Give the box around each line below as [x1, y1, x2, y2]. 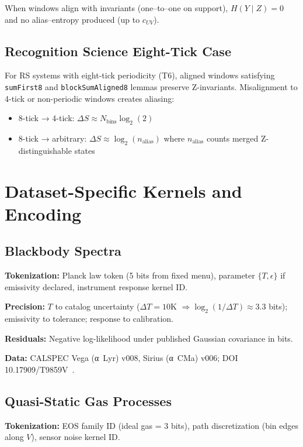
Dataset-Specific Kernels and [5, 178, 242, 202]
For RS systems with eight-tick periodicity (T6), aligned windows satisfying [5, 69, 275, 81]
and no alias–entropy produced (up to [5, 13, 140, 25]
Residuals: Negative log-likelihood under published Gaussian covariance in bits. [5, 332, 293, 344]
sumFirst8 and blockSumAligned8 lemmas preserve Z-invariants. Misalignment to [5, 80, 298, 92]
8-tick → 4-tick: [18, 112, 75, 124]
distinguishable [18, 144, 72, 156]
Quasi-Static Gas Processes [5, 391, 172, 410]
